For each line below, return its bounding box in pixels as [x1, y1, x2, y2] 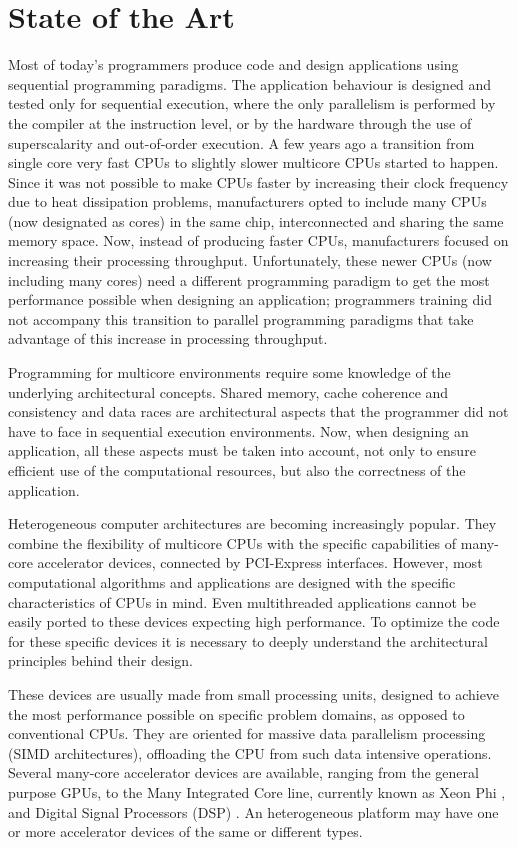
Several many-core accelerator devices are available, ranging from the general [8, 762, 479, 783]
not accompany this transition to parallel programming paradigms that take [8, 308, 474, 329]
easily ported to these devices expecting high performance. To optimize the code [8, 611, 500, 632]
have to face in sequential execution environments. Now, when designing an [8, 420, 469, 441]
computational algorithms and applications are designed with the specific [8, 571, 456, 592]
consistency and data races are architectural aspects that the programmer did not [8, 401, 509, 422]
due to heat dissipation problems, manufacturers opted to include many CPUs [8, 191, 487, 212]
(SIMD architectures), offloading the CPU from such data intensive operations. [8, 742, 492, 763]
